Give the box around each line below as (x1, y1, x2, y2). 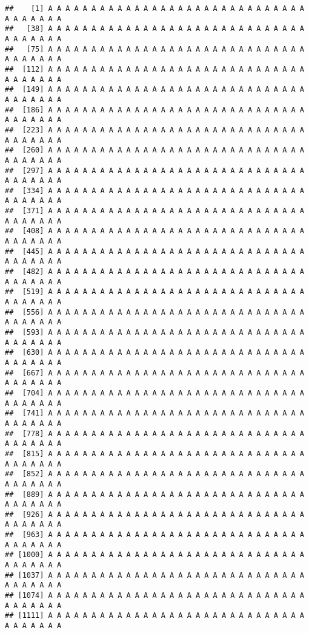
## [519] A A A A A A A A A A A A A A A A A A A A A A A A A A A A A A (5, 287, 304, 296)
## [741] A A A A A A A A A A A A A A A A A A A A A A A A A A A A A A (5, 409, 304, 418)
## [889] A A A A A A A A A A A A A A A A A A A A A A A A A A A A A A (5, 490, 304, 499)
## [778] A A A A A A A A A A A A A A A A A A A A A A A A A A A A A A (5, 429, 304, 438)
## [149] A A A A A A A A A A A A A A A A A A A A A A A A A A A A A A (5, 85, 304, 94)
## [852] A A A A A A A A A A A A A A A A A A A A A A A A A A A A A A (5, 470, 304, 479)
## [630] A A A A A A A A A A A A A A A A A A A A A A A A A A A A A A (5, 348, 304, 357)
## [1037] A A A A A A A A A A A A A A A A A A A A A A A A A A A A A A (5, 570, 304, 580)
